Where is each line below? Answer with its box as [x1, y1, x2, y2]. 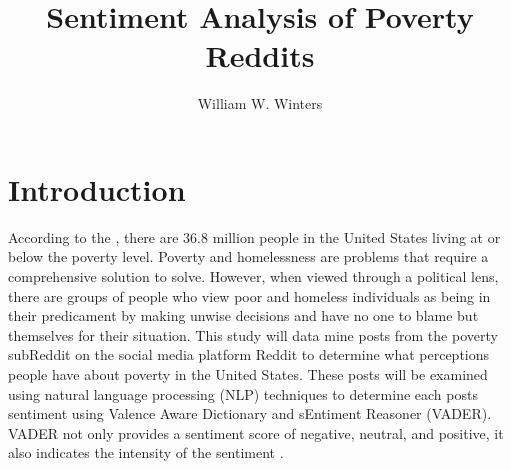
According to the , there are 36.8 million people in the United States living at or [8, 226, 501, 247]
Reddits [205, 35, 315, 76]
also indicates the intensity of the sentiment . [8, 442, 284, 463]
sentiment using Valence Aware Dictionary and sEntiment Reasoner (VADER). [8, 403, 492, 424]
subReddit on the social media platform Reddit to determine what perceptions [8, 344, 490, 365]
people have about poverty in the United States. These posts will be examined [8, 364, 488, 384]
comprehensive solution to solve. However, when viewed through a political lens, [8, 266, 499, 287]
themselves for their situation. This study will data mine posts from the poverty [8, 324, 498, 345]
